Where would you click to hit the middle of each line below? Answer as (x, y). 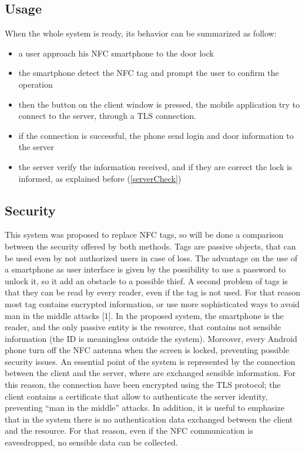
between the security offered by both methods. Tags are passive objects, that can (150, 246)
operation (36, 84)
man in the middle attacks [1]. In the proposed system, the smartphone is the (144, 315)
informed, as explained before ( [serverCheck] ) (100, 178)
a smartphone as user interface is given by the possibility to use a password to (145, 269)
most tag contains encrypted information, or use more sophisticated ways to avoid (152, 303)
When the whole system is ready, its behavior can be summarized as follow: (141, 33)
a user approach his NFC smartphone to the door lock (116, 53)
